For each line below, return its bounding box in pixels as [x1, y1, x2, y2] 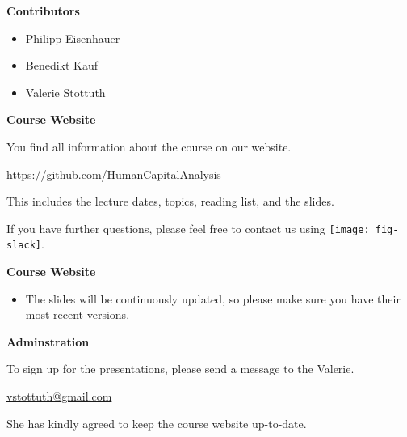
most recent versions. [25, 306, 130, 323]
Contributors [6, 2, 80, 19]
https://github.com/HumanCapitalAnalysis [6, 165, 221, 182]
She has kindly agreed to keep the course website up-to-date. [6, 414, 307, 431]
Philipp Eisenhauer [25, 29, 120, 46]
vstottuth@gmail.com [6, 388, 112, 405]
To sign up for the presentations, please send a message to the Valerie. [6, 360, 355, 377]
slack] [6, 240, 41, 252]
